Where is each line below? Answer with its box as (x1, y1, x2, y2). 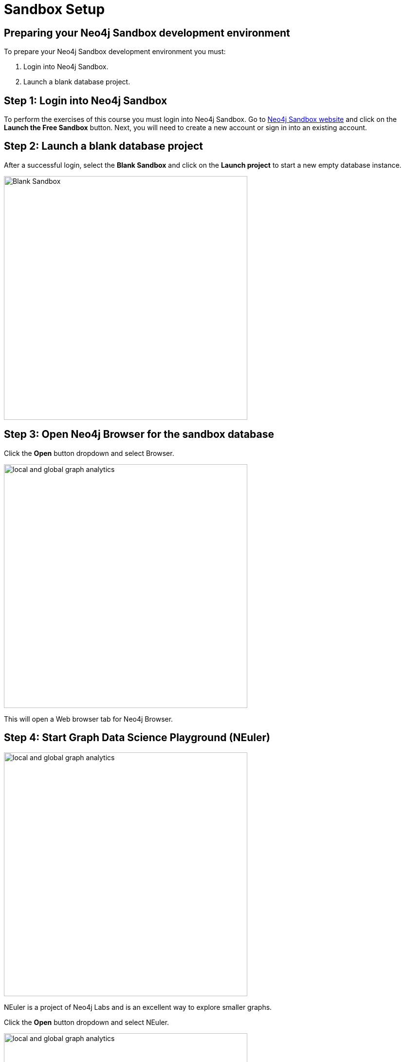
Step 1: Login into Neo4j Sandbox (4, 94, 167, 107)
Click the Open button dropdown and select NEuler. (4, 1018, 169, 1026)
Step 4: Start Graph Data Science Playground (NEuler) (4, 731, 270, 744)
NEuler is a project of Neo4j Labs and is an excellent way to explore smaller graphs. (4, 1003, 272, 1011)
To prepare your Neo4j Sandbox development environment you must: (4, 47, 226, 56)
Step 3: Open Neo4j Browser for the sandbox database (4, 428, 274, 441)
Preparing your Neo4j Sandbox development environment (4, 26, 290, 39)
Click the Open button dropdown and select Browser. (4, 449, 174, 457)
